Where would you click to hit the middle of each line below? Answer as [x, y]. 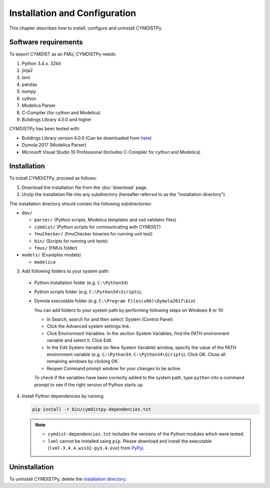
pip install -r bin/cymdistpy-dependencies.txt [91, 409]
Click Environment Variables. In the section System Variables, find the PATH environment [138, 333]
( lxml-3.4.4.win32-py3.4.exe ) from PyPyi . [96, 448]
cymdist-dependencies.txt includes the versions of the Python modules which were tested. [146, 434]
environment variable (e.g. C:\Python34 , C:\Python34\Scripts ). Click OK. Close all [136, 354]
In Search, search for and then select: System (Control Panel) [110, 319]
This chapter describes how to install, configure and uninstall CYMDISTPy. [86, 28]
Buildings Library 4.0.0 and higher [57, 119]
